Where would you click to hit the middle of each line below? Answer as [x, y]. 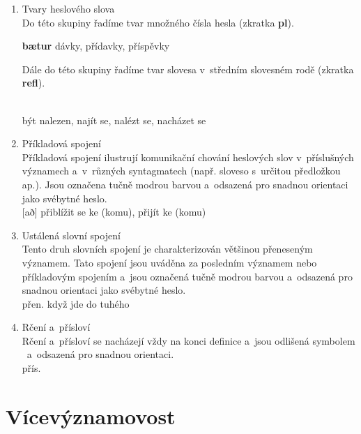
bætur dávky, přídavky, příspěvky [96, 46]
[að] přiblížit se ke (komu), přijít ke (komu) [114, 212]
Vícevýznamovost [91, 416]
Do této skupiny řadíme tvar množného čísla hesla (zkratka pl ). [158, 22]
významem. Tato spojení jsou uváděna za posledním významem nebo [169, 262]
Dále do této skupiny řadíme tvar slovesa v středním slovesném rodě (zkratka [188, 69]
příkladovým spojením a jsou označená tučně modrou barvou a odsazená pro [187, 276]
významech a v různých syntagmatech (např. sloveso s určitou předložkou [181, 171]
